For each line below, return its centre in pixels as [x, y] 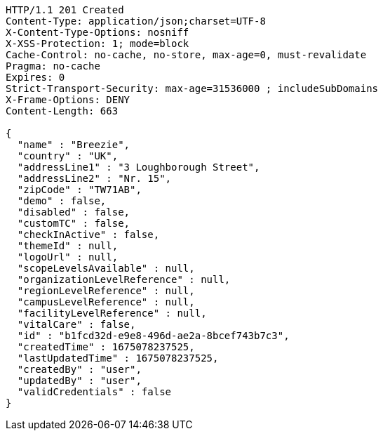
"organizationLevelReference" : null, [124, 279]
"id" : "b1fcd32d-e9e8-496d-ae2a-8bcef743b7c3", [153, 336]
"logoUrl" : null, [68, 257]
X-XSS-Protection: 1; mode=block [98, 44]
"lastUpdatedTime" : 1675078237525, [118, 358]
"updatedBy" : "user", [79, 381]
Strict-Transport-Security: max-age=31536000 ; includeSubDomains [192, 88]
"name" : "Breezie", [74, 145]
